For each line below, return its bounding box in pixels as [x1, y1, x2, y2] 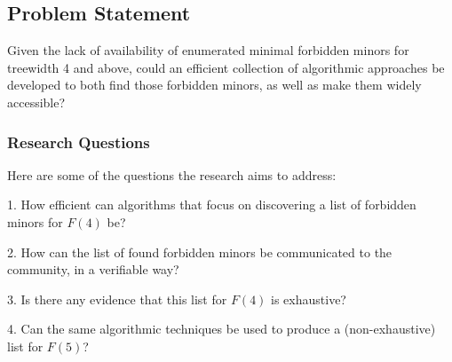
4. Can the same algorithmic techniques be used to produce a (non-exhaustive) [7, 319, 436, 338]
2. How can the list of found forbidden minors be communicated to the [7, 242, 393, 261]
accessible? [7, 92, 66, 111]
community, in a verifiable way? [7, 260, 179, 279]
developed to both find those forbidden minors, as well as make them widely [7, 75, 422, 94]
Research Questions [7, 130, 150, 153]
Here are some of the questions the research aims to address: [7, 165, 337, 184]
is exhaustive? [271, 289, 346, 308]
